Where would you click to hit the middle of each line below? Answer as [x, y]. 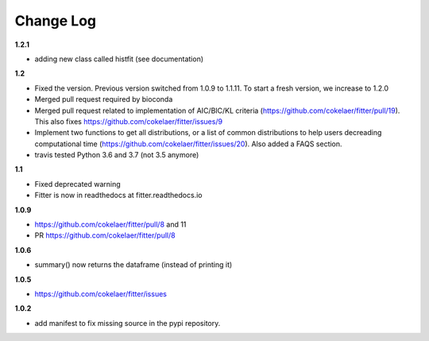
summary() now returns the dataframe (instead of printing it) [133, 265]
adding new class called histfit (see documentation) [119, 59]
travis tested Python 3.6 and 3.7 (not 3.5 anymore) [117, 155]
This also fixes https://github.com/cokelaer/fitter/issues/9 [128, 121]
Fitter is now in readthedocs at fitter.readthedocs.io [118, 196]
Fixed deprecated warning [77, 184]
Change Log [56, 21]
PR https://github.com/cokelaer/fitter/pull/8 [105, 235]
